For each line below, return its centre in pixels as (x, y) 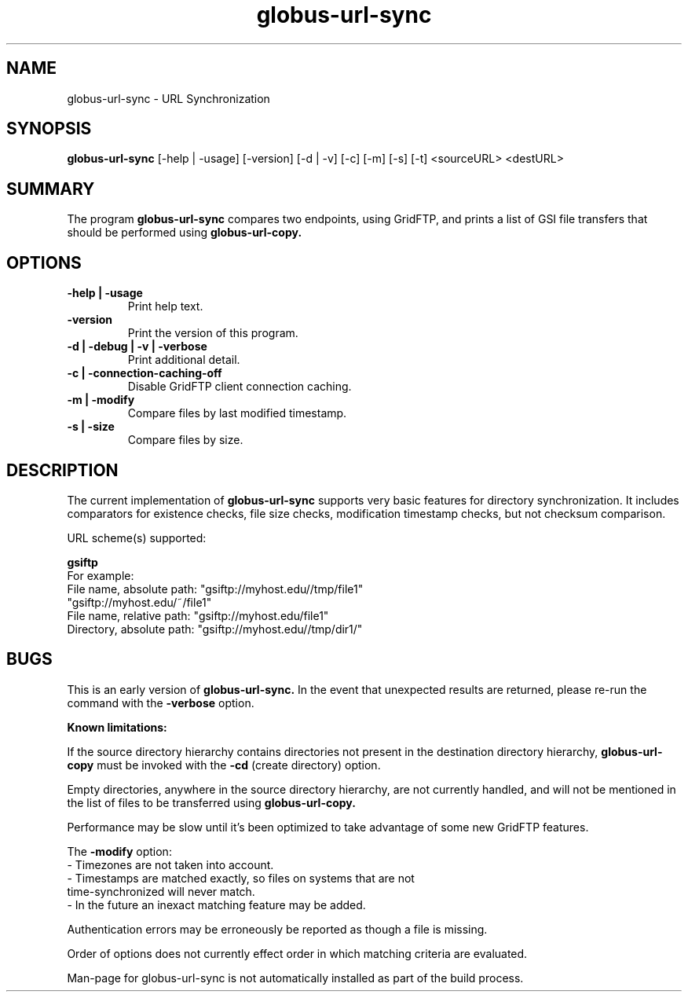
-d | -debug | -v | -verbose (137, 347)
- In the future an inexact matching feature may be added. (216, 904)
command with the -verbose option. (161, 703)
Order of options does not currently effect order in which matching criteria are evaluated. (297, 953)
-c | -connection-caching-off (145, 373)
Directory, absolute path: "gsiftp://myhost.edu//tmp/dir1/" (215, 629)
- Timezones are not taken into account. (170, 864)
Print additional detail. (184, 360)
